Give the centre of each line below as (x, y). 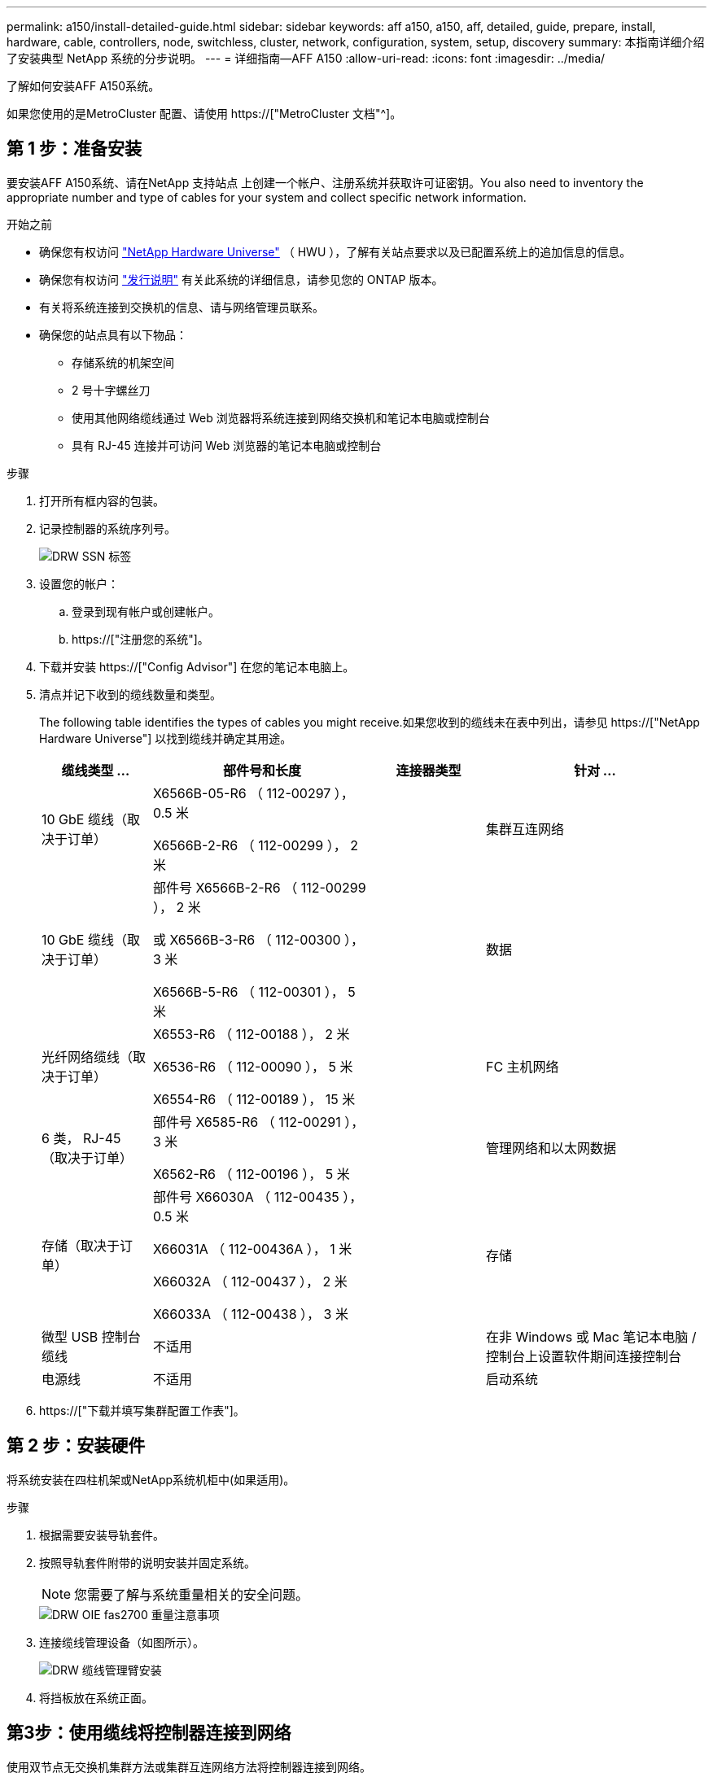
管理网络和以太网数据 (551, 1148)
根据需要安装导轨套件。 (102, 1535)
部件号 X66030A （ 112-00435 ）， (258, 1196)
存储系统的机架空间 (123, 362)
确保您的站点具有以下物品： (113, 334)
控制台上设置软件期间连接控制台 (583, 1356)
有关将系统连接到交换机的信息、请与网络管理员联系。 (182, 307)
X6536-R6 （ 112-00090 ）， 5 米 (253, 1066)
